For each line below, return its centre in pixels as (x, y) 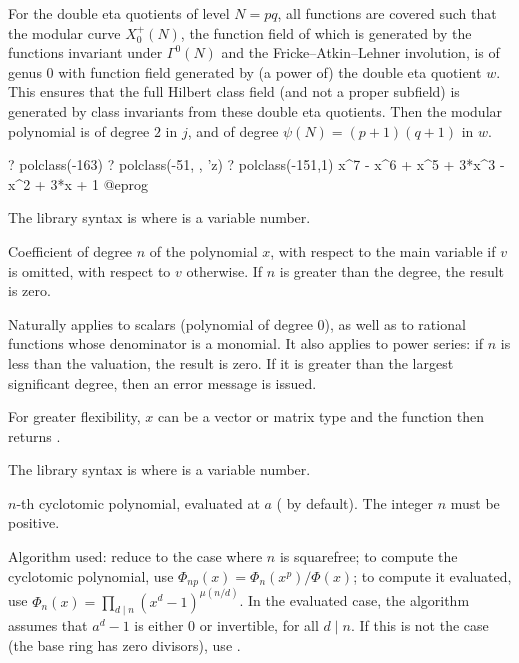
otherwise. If (224, 270)
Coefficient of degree (70, 250)
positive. (34, 522)
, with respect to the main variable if (383, 250)
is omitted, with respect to (89, 270)
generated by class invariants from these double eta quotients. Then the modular (255, 110)
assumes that (48, 625)
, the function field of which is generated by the (326, 32)
